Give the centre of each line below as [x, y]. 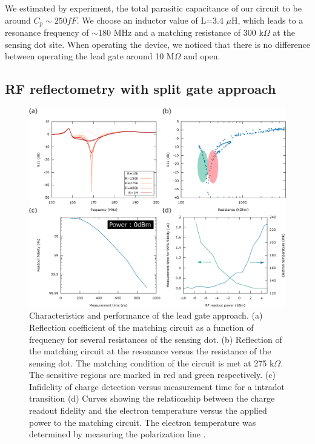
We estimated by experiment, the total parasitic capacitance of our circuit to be [153, 8]
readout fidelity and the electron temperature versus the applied [148, 410]
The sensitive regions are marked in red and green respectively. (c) [152, 375]
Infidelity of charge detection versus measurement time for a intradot [157, 386]
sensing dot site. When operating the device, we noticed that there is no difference [157, 44]
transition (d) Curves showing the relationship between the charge [152, 398]
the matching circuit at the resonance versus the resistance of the [150, 351]
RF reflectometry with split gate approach [141, 89]
